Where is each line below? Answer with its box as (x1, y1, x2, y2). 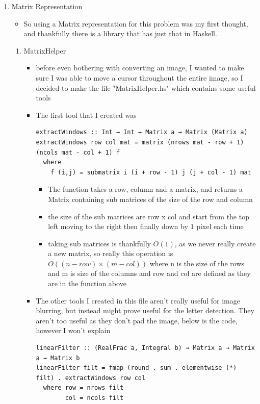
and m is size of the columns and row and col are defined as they (48, 268, 251, 279)
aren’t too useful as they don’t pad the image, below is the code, (36, 315, 238, 325)
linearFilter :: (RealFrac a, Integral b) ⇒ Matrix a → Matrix (36, 344, 255, 352)
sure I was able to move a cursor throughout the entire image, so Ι (36, 72, 243, 83)
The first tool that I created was (36, 109, 137, 120)
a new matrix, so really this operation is (48, 248, 173, 259)
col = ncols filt (65, 394, 124, 401)
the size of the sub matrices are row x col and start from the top (48, 211, 249, 221)
